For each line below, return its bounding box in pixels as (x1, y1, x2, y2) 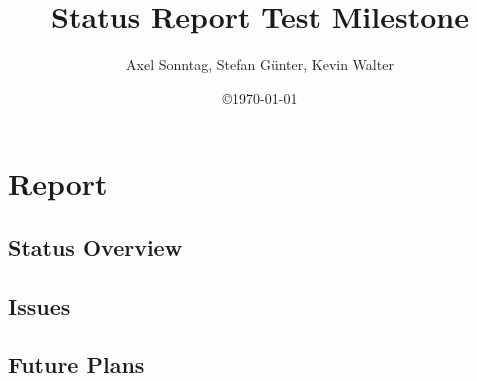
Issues (8, 290, 71, 321)
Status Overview (8, 231, 183, 262)
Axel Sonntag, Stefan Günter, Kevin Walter (126, 54, 394, 75)
